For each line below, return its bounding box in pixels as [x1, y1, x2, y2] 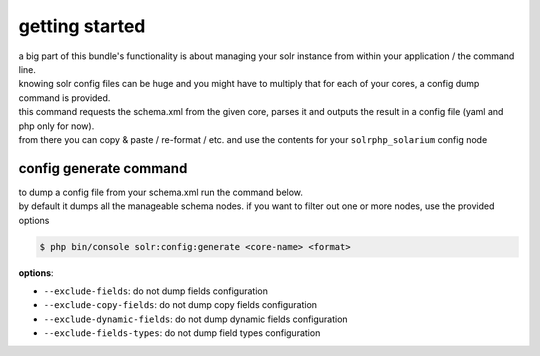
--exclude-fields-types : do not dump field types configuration [43, 327, 321, 339]
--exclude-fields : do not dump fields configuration [43, 285, 269, 297]
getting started [18, 15, 146, 37]
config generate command [18, 160, 188, 177]
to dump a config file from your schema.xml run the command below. [18, 186, 304, 198]
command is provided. [18, 91, 111, 104]
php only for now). [18, 120, 95, 132]
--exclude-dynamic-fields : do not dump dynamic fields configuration [43, 313, 349, 325]
